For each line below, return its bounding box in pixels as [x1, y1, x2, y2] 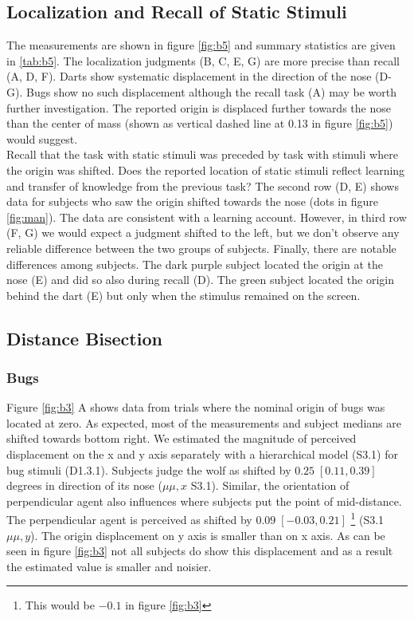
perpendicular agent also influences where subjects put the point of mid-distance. [6, 492, 402, 509]
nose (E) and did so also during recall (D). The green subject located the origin [6, 271, 394, 288]
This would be [25, 597, 95, 613]
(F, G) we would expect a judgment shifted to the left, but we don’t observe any [6, 224, 400, 241]
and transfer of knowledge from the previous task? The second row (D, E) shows [6, 177, 399, 194]
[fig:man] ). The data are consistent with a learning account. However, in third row [6, 208, 407, 225]
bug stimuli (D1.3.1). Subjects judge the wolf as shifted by [6, 461, 291, 478]
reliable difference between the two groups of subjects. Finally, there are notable [6, 239, 396, 256]
